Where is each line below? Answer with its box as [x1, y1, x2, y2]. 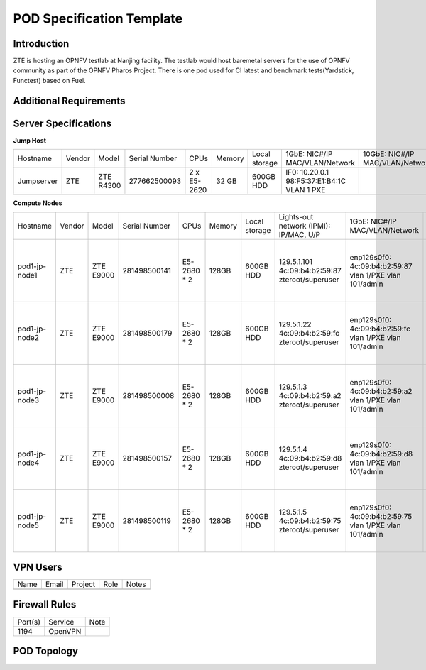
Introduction [13, 38, 70, 50]
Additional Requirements [13, 94, 126, 106]
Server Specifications [13, 117, 112, 129]
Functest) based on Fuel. [13, 76, 86, 84]
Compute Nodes [13, 199, 63, 207]
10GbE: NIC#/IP [363, 149, 415, 159]
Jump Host [13, 136, 46, 145]
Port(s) [17, 617, 41, 627]
